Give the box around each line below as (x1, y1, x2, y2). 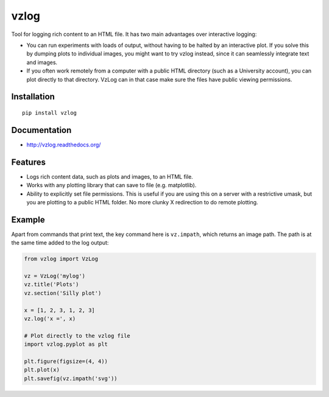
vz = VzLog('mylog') (24, 272, 85, 279)
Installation (11, 91, 55, 102)
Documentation (11, 125, 72, 135)
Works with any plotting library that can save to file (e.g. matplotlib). (26, 182, 197, 189)
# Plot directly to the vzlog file (24, 332, 130, 339)
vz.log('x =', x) (24, 315, 76, 322)
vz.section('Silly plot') (24, 290, 102, 296)
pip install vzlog (22, 109, 77, 116)
